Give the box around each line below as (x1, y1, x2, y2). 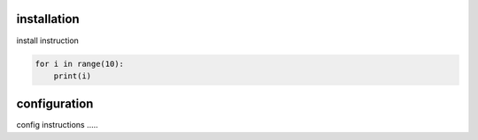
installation (16, 11, 80, 26)
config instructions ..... (16, 120, 99, 130)
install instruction (16, 35, 80, 46)
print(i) (53, 70, 92, 81)
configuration (16, 97, 94, 112)
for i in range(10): (35, 58, 124, 69)
